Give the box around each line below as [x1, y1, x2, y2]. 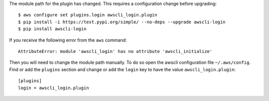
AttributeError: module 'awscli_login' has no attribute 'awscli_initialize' [18, 49, 213, 54]
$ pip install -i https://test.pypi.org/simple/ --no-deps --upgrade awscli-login [18, 19, 226, 25]
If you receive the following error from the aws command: [9, 37, 127, 43]
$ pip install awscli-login [18, 26, 87, 32]
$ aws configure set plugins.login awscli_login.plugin [18, 12, 157, 18]
